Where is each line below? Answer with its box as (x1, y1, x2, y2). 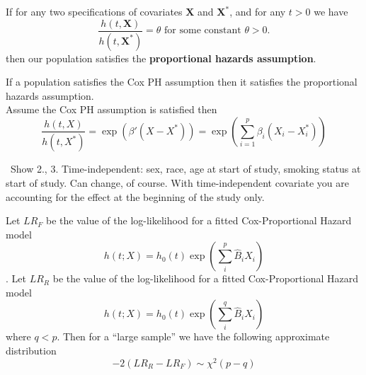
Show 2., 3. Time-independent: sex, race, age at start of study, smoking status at (10, 161, 361, 176)
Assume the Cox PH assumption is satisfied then (6, 102, 217, 117)
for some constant (164, 25, 241, 36)
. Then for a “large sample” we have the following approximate (57, 329, 330, 344)
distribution (6, 343, 57, 358)
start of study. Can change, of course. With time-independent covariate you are (6, 175, 349, 190)
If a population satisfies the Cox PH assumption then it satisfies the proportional (6, 74, 358, 89)
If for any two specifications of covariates (6, 4, 183, 18)
